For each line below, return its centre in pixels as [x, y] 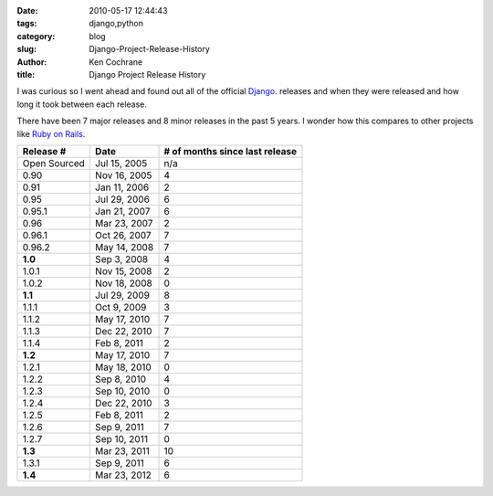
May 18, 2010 [123, 367]
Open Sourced [54, 163]
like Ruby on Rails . [51, 133]
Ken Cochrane [116, 62]
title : [26, 74]
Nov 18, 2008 [123, 283]
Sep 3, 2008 [121, 259]
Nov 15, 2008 [123, 271]
